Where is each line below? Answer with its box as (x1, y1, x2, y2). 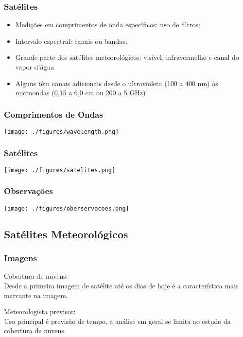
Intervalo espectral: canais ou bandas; (15, 35, 127, 46)
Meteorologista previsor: (4, 306, 76, 317)
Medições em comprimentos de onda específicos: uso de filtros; (15, 19, 200, 30)
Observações (4, 185, 53, 197)
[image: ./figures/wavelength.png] (4, 128, 119, 135)
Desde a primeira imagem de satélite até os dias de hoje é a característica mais (4, 281, 239, 290)
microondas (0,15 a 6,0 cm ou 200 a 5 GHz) (15, 88, 146, 98)
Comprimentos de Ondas (4, 108, 103, 120)
